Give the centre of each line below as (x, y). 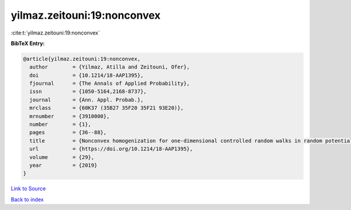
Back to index (27, 199)
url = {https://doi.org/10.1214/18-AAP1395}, (111, 149)
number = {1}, (61, 125)
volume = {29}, (62, 157)
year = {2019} (63, 165)
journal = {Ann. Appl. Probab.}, (87, 100)
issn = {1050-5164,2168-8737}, (88, 92)
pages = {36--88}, (68, 132)
